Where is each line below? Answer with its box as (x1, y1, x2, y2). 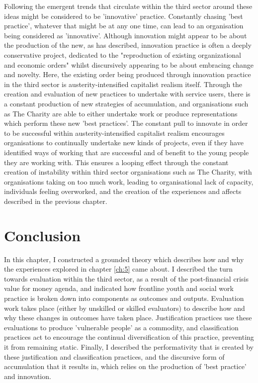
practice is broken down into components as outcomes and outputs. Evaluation (4, 292, 244, 303)
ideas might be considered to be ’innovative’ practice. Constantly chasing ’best (4, 10, 243, 21)
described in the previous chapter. (4, 195, 107, 206)
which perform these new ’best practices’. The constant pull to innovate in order (4, 118, 248, 128)
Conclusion (4, 225, 81, 245)
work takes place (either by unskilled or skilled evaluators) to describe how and (4, 302, 245, 313)
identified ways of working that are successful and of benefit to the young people (4, 147, 249, 157)
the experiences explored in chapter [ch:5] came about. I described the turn (4, 264, 233, 274)
